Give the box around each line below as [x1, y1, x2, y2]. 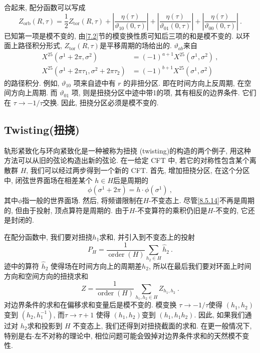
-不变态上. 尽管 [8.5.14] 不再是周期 [149, 195, 254, 206]
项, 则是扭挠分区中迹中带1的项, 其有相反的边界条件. [71, 87, 240, 98]
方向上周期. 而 [11, 87, 58, 98]
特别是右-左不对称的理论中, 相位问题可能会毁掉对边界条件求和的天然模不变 [4, 330, 249, 340]
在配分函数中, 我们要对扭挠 [4, 231, 93, 242]
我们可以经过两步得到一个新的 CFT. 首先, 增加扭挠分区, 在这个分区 [30, 165, 250, 175]
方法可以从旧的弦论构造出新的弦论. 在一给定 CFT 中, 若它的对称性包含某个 [4, 155, 249, 165]
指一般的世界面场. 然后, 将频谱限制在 [22, 195, 143, 206]
